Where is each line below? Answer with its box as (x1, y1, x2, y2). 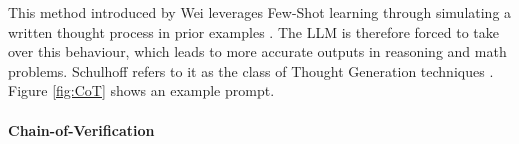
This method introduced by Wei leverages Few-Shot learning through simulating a (8, 2, 512, 22)
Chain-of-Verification (8, 119, 155, 140)
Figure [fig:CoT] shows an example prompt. (8, 80, 275, 101)
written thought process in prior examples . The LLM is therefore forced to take (8, 21, 499, 42)
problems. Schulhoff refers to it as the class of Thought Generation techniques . (8, 60, 494, 81)
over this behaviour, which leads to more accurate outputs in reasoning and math (8, 41, 507, 62)
